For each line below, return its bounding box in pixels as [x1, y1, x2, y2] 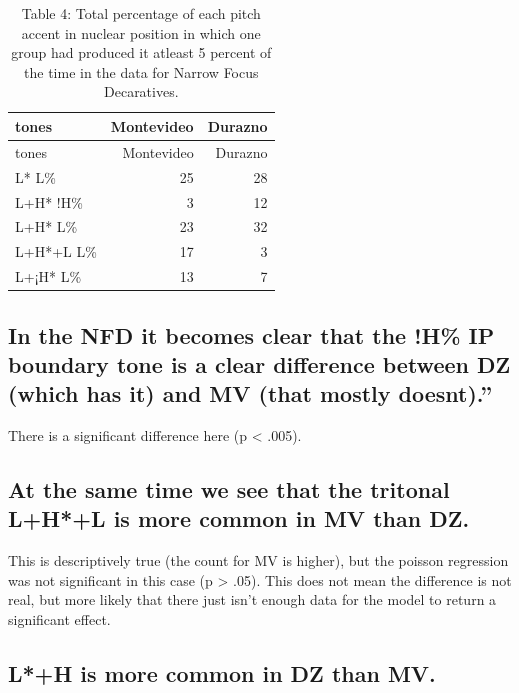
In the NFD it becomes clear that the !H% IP [8, 319, 495, 350]
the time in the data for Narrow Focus [24, 61, 259, 82]
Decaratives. [104, 81, 179, 102]
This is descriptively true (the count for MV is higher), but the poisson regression [8, 550, 509, 571]
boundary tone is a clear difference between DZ [8, 348, 511, 379]
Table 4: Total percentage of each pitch [21, 3, 261, 23]
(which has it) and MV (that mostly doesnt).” [8, 378, 493, 409]
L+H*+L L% [15, 241, 97, 262]
